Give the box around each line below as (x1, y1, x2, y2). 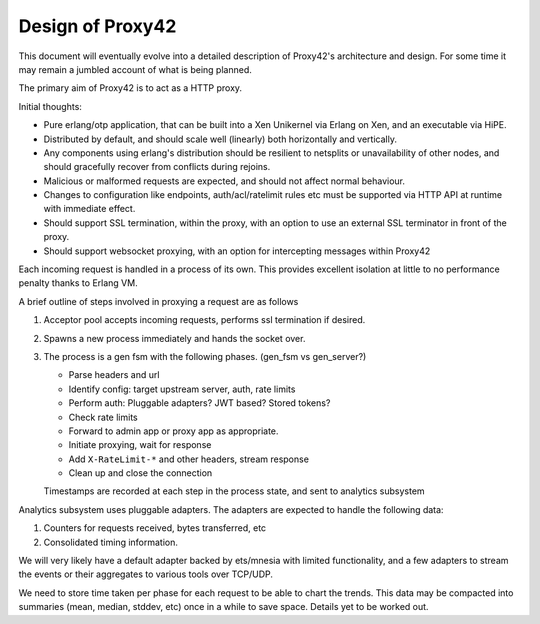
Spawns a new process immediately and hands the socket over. (43, 332, 306, 344)
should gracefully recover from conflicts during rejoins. (43, 161, 271, 173)
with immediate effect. (43, 203, 136, 215)
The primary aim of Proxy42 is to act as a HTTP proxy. (18, 82, 243, 94)
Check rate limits (68, 411, 139, 423)
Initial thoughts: (18, 100, 82, 112)
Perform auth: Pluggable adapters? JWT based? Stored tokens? (68, 397, 331, 409)
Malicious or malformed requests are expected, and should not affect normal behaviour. (43, 175, 405, 187)
